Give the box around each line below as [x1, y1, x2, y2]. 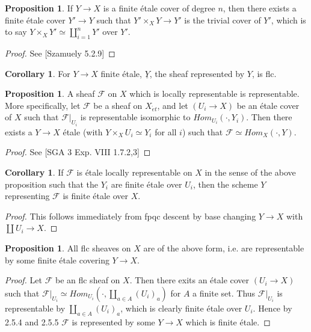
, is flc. [251, 67, 277, 79]
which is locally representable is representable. [129, 87, 300, 100]
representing [5, 189, 50, 202]
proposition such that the [5, 177, 98, 190]
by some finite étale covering [5, 253, 109, 266]
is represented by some [72, 315, 155, 328]
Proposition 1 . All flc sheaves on [5, 241, 131, 254]
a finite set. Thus [192, 286, 256, 299]
